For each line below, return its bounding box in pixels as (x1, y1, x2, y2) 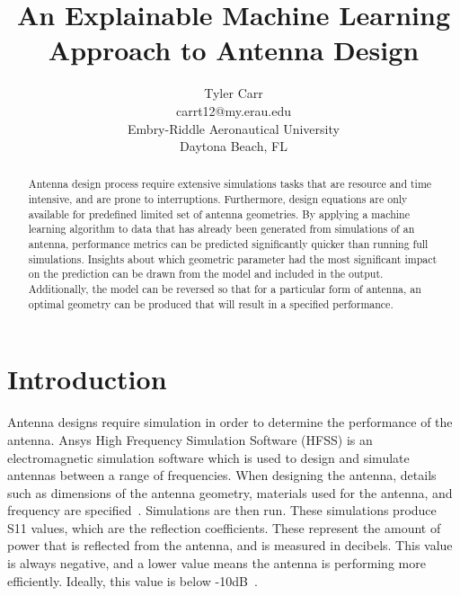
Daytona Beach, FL (180, 137, 287, 156)
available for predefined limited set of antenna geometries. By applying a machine (28, 206, 410, 221)
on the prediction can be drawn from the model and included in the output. (28, 266, 384, 281)
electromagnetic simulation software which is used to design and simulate (7, 448, 410, 467)
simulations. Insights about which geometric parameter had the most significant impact (28, 251, 438, 266)
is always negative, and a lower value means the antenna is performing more (7, 554, 426, 573)
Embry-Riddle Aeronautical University (128, 119, 340, 138)
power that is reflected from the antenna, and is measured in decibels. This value (7, 536, 453, 555)
